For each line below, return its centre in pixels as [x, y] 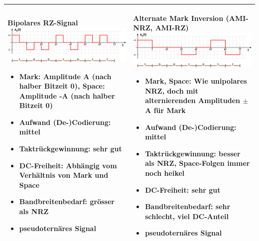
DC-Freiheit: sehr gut [183, 189]
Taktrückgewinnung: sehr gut [70, 149]
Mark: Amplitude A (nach [65, 76]
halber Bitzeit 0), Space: [62, 86]
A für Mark [165, 110]
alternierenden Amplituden [193, 100]
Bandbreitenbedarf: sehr [188, 206]
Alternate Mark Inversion [178, 18]
